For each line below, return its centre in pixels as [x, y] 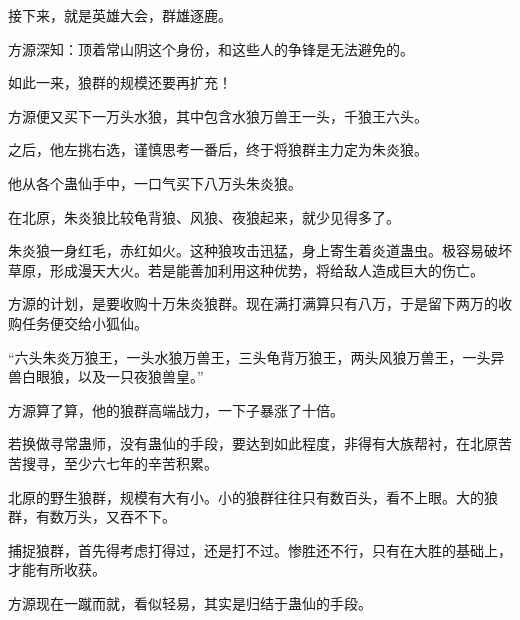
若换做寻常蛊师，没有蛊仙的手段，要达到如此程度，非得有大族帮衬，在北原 [253, 443]
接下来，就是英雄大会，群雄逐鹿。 [120, 15]
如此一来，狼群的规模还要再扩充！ [120, 82]
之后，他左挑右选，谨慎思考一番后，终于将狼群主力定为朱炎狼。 [218, 149]
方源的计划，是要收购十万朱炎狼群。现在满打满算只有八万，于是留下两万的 [253, 303]
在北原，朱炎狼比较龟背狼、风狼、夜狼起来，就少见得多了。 [204, 216]
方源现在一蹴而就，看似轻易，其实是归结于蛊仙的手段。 [190, 602]
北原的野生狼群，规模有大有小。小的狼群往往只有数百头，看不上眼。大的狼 [253, 496]
